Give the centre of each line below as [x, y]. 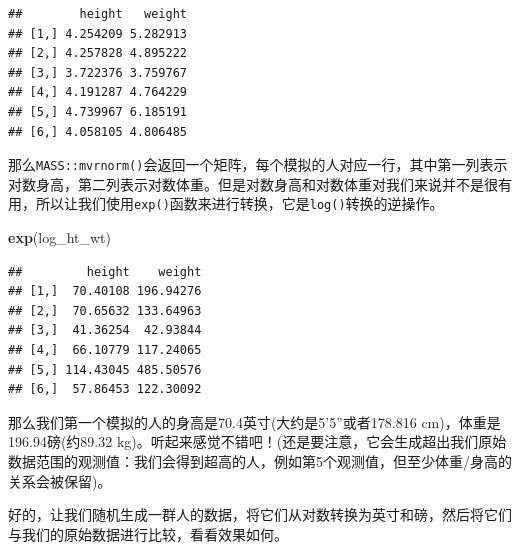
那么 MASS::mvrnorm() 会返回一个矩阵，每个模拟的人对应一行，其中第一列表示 [258, 164]
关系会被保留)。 [60, 480]
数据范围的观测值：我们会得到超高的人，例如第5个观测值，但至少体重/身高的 [260, 461]
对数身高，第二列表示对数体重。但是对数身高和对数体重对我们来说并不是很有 [260, 183]
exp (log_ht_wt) [60, 237]
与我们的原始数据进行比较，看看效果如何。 [148, 533]
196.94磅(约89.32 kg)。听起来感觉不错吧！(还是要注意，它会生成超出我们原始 [257, 441]
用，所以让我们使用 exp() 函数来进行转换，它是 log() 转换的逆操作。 [226, 203]
